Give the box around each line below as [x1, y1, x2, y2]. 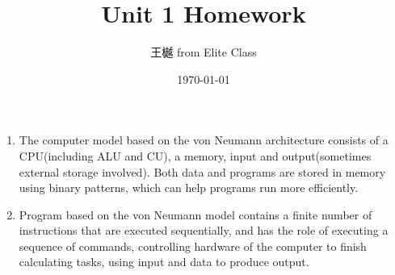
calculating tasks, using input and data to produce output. [19, 253, 309, 270]
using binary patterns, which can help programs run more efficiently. [19, 179, 359, 196]
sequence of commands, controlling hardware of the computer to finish [19, 237, 367, 254]
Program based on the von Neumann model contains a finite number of [19, 206, 372, 223]
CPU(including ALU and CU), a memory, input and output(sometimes [19, 147, 372, 164]
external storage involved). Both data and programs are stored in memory [19, 163, 386, 180]
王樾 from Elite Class [150, 44, 257, 60]
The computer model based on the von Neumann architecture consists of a [19, 131, 389, 148]
